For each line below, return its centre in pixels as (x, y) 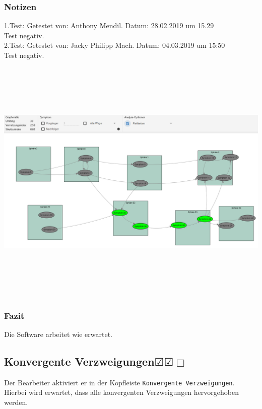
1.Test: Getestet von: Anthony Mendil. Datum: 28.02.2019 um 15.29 (109, 25)
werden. (16, 402)
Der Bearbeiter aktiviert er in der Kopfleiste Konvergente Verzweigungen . (119, 382)
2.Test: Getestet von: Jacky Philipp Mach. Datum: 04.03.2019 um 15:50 (115, 45)
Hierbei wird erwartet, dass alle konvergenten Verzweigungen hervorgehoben (121, 392)
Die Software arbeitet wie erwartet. (58, 334)
